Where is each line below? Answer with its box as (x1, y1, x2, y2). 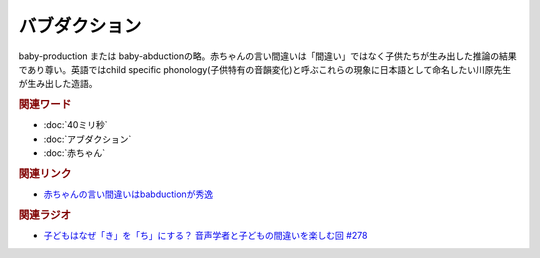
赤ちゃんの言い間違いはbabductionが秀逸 (43, 188, 214, 200)
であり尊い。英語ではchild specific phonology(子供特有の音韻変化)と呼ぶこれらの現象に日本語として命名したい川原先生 (18, 63, 512, 75)
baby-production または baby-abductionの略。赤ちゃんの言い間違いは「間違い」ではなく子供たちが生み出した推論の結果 (18, 50, 517, 62)
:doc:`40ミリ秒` (43, 119, 108, 131)
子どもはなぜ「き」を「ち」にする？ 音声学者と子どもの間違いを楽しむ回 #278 (43, 230, 368, 242)
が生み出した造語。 (18, 78, 98, 90)
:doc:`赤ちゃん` (43, 147, 106, 159)
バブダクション (18, 15, 142, 37)
